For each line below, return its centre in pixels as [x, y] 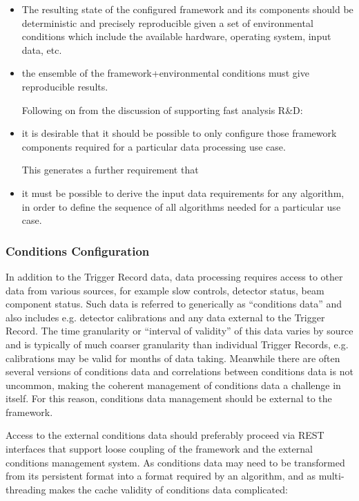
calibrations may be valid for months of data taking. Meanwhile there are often [173, 358]
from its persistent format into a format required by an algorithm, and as [161, 476]
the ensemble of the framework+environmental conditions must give [165, 73]
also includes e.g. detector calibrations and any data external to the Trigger [165, 317]
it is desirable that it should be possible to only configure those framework [179, 133]
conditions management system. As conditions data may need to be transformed [175, 462]
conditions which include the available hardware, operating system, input [176, 36]
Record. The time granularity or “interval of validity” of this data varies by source [179, 331]
